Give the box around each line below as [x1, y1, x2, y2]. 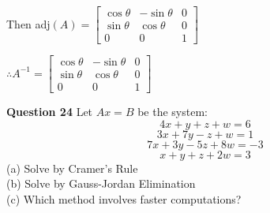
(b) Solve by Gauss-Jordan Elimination [6, 175, 196, 192]
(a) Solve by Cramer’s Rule [6, 159, 138, 176]
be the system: [137, 103, 208, 120]
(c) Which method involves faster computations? [6, 190, 242, 207]
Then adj [6, 15, 51, 32]
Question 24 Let [6, 103, 93, 120]
